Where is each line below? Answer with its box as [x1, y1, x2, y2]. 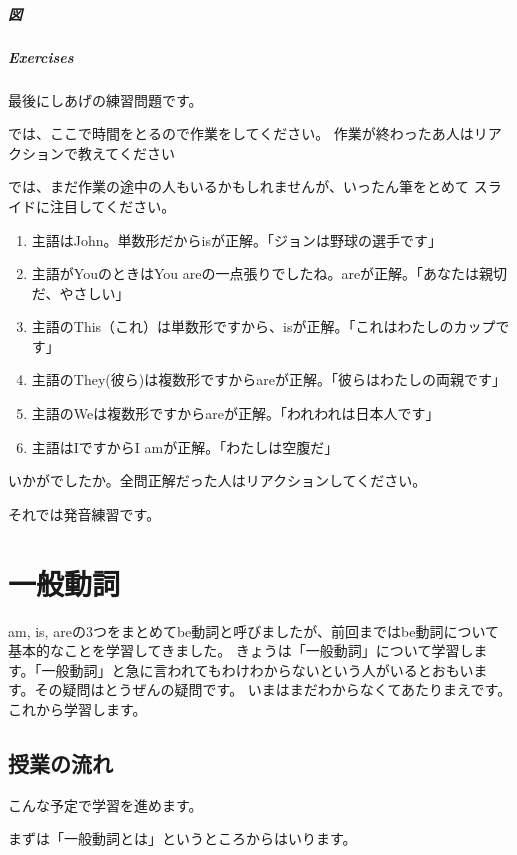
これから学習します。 [8, 698, 147, 719]
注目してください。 [49, 195, 176, 216]
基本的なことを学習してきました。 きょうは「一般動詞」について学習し [8, 640, 474, 661]
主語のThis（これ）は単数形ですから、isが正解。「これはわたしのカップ [31, 316, 496, 337]
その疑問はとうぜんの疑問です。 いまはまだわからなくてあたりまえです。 [34, 679, 512, 700]
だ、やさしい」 [31, 282, 130, 303]
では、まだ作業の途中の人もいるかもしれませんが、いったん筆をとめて [8, 176, 470, 197]
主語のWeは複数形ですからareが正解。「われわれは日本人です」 [31, 403, 440, 424]
